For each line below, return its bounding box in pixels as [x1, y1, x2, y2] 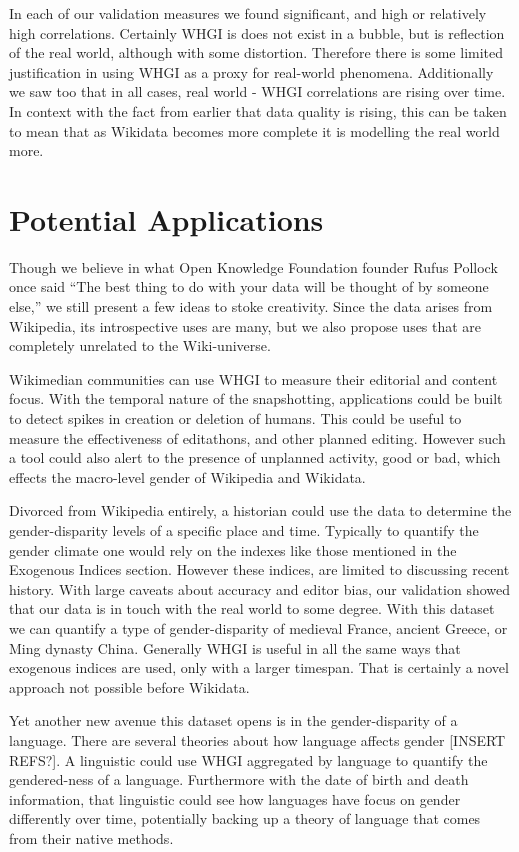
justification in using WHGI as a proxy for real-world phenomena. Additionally [9, 61, 494, 82]
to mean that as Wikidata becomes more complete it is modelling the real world [9, 120, 500, 141]
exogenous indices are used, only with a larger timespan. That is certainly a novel [9, 657, 509, 678]
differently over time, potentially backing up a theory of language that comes [9, 808, 481, 829]
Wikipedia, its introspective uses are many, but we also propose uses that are [9, 315, 482, 336]
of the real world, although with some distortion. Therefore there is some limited [9, 42, 504, 63]
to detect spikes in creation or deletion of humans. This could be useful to [9, 408, 462, 429]
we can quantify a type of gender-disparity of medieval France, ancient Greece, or [9, 617, 508, 638]
